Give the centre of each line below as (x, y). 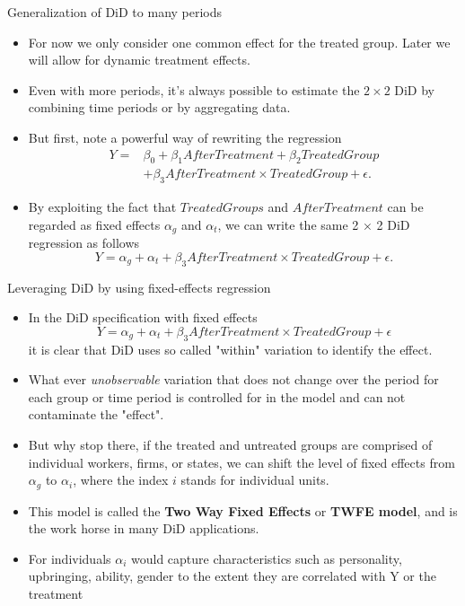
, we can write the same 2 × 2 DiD (314, 224)
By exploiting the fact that (102, 207)
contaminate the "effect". (96, 414)
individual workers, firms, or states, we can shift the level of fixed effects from (241, 462)
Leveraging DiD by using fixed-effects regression (139, 287)
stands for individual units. (255, 480)
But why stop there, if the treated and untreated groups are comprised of (230, 445)
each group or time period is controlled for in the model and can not (217, 396)
